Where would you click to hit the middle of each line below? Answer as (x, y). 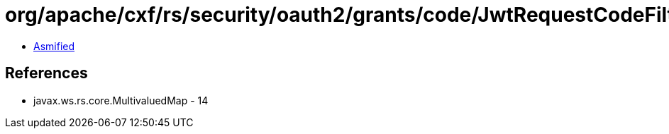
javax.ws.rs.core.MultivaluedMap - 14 (121, 100)
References (46, 73)
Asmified (54, 46)
